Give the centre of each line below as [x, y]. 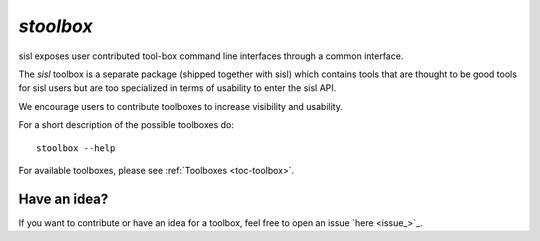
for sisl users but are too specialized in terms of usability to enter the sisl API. [177, 88]
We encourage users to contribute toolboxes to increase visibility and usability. [181, 106]
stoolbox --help [76, 148]
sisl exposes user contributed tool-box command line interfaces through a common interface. [211, 56]
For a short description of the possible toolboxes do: [126, 125]
